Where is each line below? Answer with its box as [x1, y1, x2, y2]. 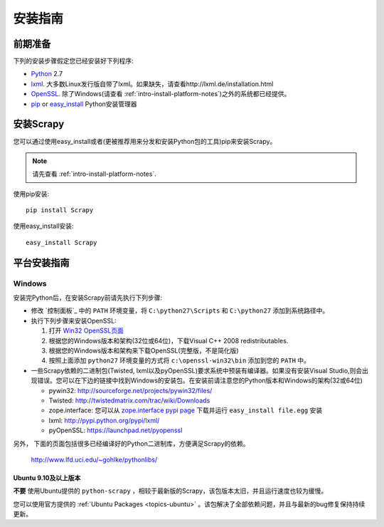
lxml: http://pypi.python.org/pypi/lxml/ [48, 416, 160, 424]
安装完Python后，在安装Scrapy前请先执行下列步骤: [13, 293, 163, 302]
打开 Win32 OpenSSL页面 [48, 326, 124, 335]
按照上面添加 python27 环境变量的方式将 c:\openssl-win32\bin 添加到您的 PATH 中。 [48, 356, 311, 365]
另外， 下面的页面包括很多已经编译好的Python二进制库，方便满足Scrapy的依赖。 [13, 439, 250, 448]
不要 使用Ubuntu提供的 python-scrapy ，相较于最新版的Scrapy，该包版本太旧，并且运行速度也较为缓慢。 [13, 486, 328, 495]
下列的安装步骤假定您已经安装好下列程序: [13, 57, 134, 66]
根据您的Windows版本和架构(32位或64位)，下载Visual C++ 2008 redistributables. [48, 336, 289, 345]
